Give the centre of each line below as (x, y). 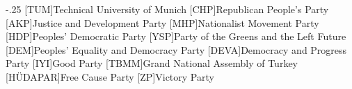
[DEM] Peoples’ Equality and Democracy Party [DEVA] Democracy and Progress (176, 49)
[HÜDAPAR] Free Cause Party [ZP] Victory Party (110, 76)
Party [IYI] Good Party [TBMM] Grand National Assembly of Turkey (152, 63)
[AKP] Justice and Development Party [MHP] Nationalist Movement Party (162, 22)
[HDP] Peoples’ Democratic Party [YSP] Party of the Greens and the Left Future (176, 36)
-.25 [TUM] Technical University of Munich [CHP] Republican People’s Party (167, 9)
